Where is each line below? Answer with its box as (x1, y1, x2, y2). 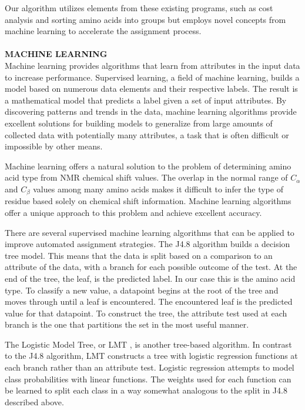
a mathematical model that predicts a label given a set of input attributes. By (5, 94, 287, 106)
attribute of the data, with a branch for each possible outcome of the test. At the (5, 261, 297, 273)
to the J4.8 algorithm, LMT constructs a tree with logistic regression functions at (5, 349, 298, 362)
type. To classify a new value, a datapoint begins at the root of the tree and (5, 284, 279, 296)
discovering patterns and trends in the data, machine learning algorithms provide (5, 105, 297, 118)
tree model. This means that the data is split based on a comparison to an (5, 249, 273, 261)
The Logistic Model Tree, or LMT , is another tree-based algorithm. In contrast (5, 338, 292, 350)
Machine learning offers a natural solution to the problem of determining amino (5, 159, 291, 172)
